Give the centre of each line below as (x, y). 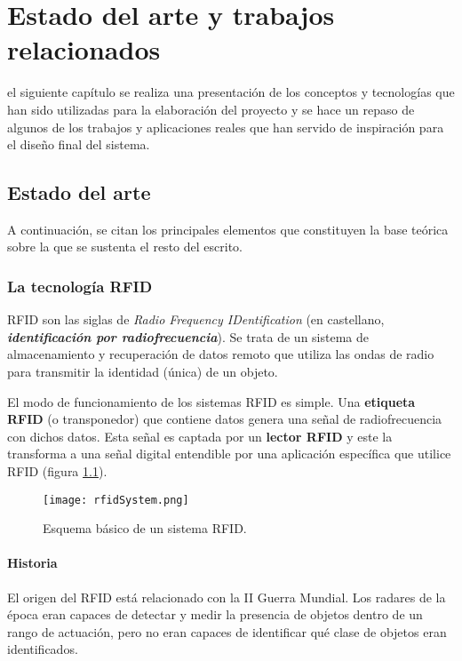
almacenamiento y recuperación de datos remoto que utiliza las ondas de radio (221, 354)
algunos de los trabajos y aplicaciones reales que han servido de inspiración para (226, 127)
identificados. (43, 649)
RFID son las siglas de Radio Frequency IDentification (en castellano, (196, 319)
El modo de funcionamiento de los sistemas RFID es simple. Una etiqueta (211, 401)
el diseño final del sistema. (79, 144)
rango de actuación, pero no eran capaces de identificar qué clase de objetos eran (227, 631)
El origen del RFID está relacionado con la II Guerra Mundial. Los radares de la (227, 597)
